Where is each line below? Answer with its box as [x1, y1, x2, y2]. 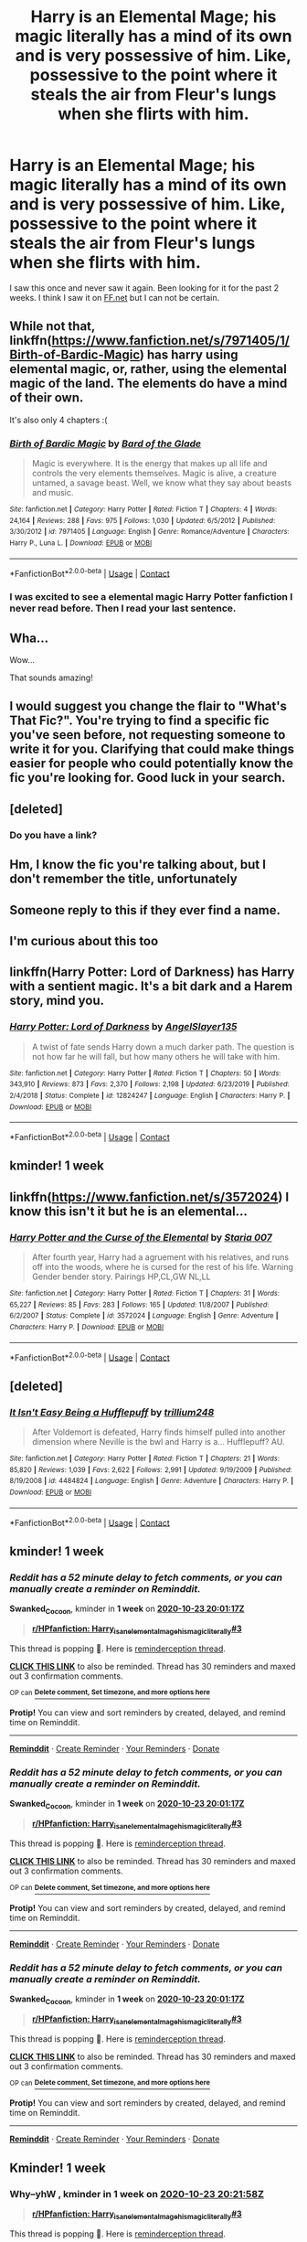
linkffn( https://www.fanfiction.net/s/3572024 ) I [9, 1189, 290, 1204]
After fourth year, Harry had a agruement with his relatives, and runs [31, 1251, 290, 1263]
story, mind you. [9, 993, 105, 1009]
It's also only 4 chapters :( [9, 414, 108, 425]
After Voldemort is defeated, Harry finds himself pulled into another [31, 1426, 286, 1437]
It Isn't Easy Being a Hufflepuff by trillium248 [9, 1405, 215, 1418]
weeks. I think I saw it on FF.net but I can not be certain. [9, 292, 220, 303]
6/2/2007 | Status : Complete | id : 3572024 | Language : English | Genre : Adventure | [9, 1311, 279, 1320]
